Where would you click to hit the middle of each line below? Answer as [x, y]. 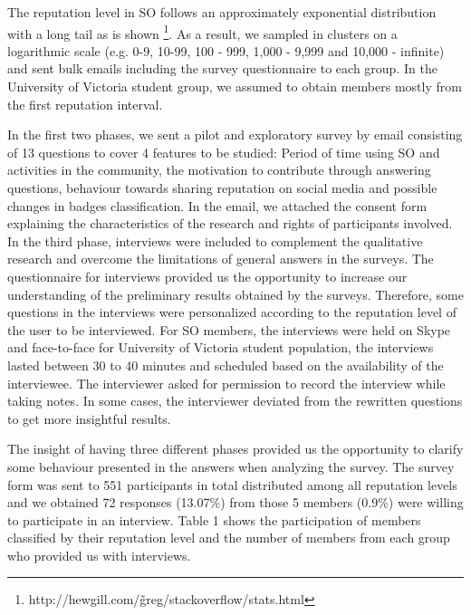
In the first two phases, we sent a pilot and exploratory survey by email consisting [235, 135]
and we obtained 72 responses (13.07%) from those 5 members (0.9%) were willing [235, 502]
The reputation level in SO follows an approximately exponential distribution [222, 12]
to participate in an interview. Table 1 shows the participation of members [214, 519]
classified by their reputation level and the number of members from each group [229, 538]
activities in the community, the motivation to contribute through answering [219, 170]
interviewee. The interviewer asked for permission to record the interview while [226, 383]
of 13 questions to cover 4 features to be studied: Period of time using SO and [224, 152]
